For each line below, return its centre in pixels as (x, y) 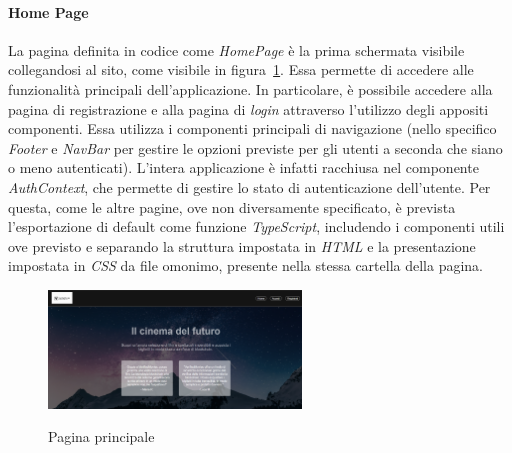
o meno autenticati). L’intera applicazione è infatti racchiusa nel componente (243, 167)
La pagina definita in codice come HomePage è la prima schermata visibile (236, 49)
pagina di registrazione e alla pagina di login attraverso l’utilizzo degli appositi (248, 108)
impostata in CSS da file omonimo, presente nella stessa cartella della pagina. (245, 265)
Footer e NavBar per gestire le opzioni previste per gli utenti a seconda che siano (255, 147)
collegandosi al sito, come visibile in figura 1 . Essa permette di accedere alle (241, 69)
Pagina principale (101, 436)
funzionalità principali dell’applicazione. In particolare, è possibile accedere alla (250, 88)
